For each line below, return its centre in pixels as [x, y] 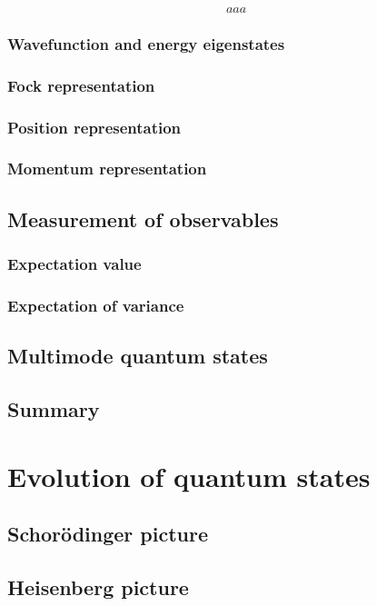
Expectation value [74, 264]
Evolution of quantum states [189, 476]
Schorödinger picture [108, 534]
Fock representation [81, 85]
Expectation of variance [96, 305]
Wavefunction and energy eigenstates [146, 43]
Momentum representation [107, 169]
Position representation [94, 127]
